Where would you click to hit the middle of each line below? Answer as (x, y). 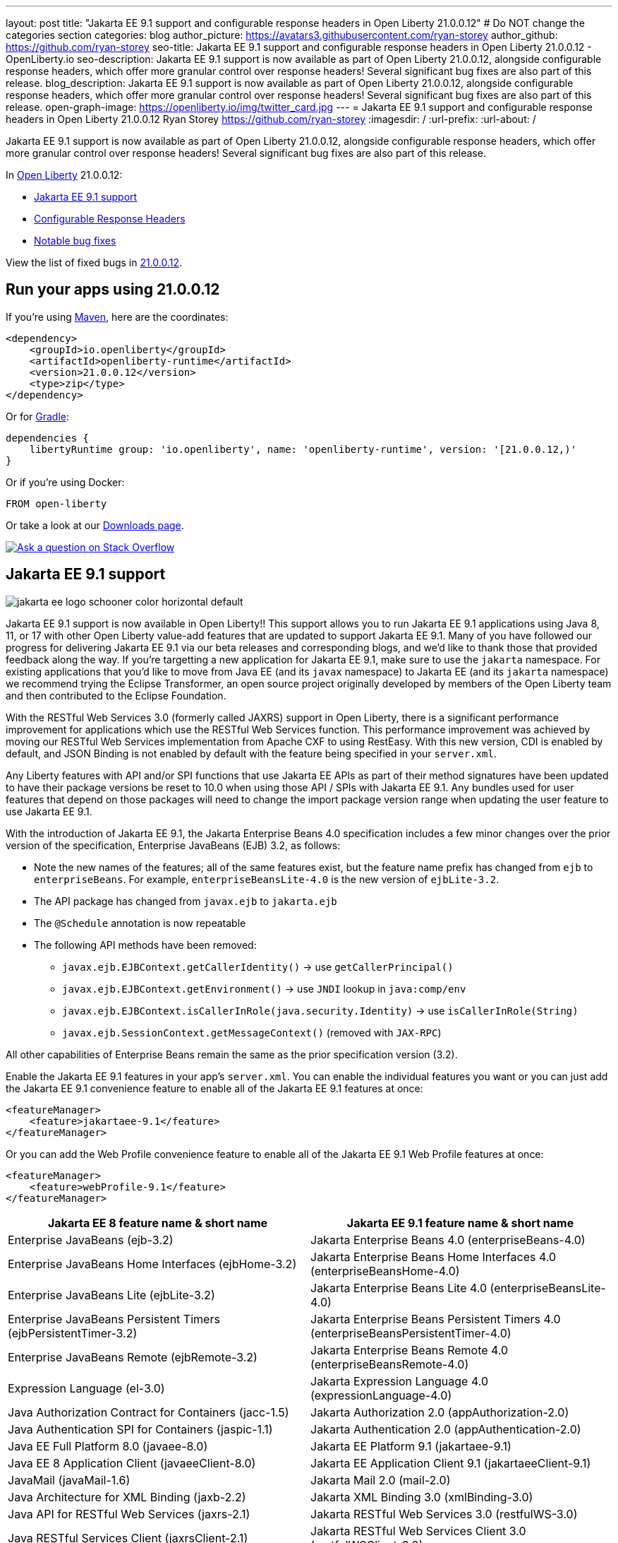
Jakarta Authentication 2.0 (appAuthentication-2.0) (446, 1429)
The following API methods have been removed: (145, 945)
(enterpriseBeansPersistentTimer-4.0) (411, 1333)
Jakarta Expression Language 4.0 (399, 1381)
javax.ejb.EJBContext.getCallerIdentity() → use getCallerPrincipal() (258, 966)
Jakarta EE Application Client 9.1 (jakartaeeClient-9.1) (451, 1463)
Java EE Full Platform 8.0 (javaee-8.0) (108, 1446)
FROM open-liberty (56, 503)
